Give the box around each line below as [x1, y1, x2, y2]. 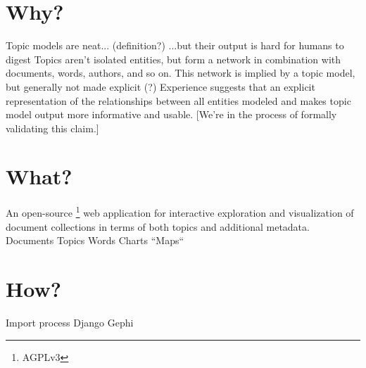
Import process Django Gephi [6, 315, 134, 329]
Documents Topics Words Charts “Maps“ [6, 233, 184, 248]
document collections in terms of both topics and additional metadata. [6, 219, 310, 234]
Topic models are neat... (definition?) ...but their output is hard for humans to [6, 38, 344, 53]
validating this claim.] [6, 120, 99, 135]
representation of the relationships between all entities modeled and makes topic [6, 93, 351, 108]
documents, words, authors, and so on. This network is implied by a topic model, [6, 65, 355, 80]
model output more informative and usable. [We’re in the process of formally [6, 107, 337, 122]
